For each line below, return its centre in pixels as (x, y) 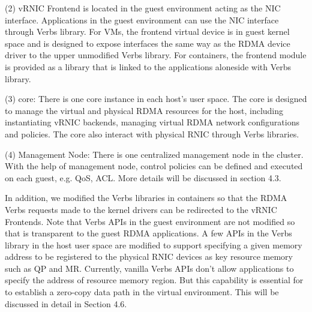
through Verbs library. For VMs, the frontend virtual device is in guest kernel (147, 31)
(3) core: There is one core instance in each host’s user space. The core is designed (156, 99)
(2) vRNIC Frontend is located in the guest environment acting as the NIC (143, 8)
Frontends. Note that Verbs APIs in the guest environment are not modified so (150, 221)
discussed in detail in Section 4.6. (66, 303)
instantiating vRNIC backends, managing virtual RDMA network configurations (152, 122)
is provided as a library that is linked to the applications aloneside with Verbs (148, 66)
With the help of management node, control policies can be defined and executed (154, 166)
